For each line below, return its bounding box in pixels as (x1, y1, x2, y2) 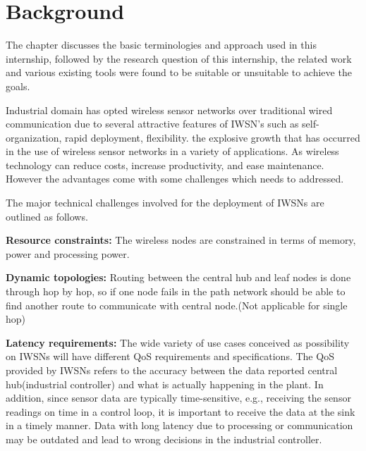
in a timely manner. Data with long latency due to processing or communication (6, 418, 353, 433)
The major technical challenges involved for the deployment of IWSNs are (6, 195, 324, 210)
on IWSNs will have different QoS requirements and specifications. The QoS (6, 349, 334, 364)
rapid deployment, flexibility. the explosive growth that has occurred (65, 130, 360, 144)
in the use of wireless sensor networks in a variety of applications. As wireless (6, 144, 339, 159)
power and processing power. (6, 246, 130, 261)
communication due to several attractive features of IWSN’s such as (6, 116, 299, 131)
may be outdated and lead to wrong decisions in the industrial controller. (6, 431, 322, 446)
